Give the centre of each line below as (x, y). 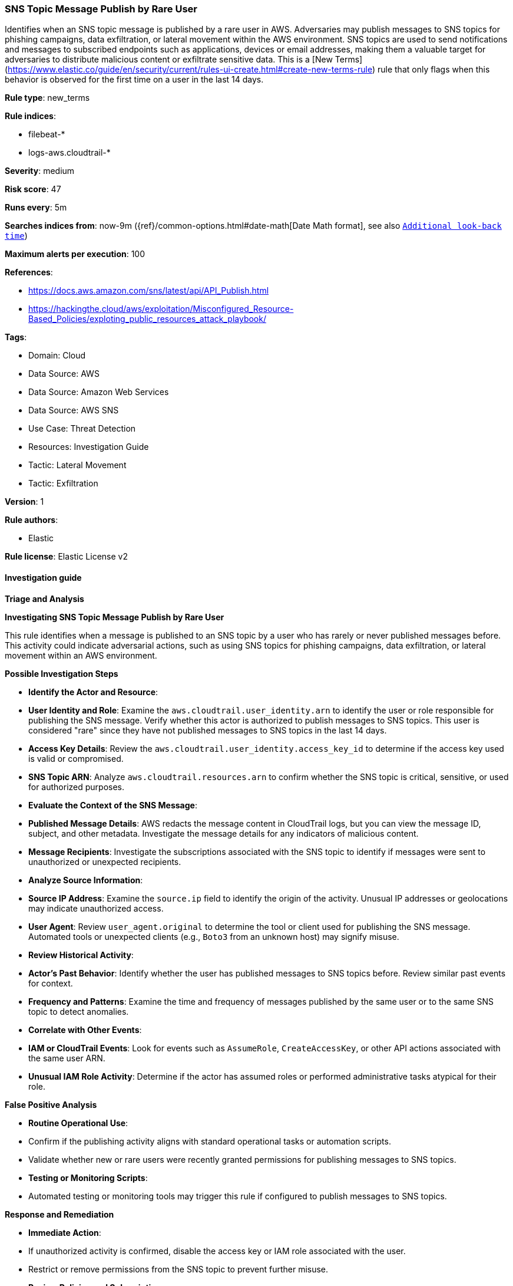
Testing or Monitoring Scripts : (88, 1178)
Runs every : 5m (36, 208)
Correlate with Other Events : (85, 1030)
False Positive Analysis (51, 1104)
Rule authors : (32, 520)
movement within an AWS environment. (81, 655)
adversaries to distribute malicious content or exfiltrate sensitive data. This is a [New (169, 60)
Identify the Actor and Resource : (93, 692)
